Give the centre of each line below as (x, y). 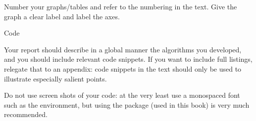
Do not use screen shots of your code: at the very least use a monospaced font (122, 95)
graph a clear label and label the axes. (62, 16)
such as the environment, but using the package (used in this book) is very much (127, 104)
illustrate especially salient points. (55, 78)
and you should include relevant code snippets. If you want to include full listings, (128, 59)
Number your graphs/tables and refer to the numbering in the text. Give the (121, 6)
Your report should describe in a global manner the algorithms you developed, (123, 49)
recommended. (26, 114)
